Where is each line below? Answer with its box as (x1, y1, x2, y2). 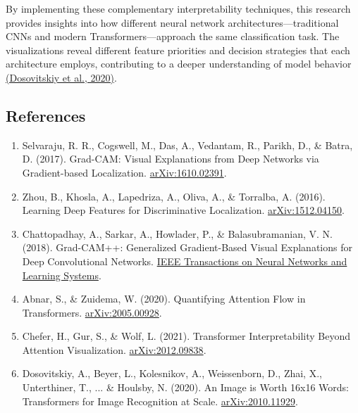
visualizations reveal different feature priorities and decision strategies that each (6, 42, 350, 57)
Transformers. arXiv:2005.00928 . (22, 305, 162, 319)
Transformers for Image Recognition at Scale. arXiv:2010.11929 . (22, 393, 298, 408)
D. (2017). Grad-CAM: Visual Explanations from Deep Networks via (22, 151, 319, 166)
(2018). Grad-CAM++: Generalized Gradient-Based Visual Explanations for (22, 240, 352, 255)
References (6, 104, 86, 126)
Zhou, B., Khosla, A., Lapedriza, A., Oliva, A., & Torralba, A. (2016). (22, 189, 326, 203)
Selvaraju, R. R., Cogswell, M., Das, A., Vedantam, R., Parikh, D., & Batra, (22, 137, 353, 152)
